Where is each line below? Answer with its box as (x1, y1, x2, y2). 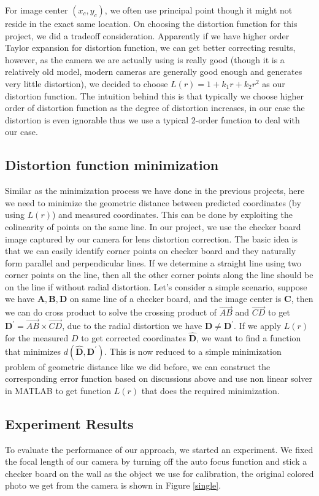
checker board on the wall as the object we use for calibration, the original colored (5, 467, 314, 479)
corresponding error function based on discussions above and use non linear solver (5, 372, 313, 385)
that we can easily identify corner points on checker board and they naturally (5, 244, 296, 257)
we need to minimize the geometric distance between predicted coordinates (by (5, 196, 301, 209)
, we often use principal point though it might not (104, 4, 293, 16)
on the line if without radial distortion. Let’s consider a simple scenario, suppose (5, 280, 307, 293)
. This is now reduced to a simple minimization (104, 344, 282, 357)
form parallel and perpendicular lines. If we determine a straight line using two (5, 256, 302, 269)
